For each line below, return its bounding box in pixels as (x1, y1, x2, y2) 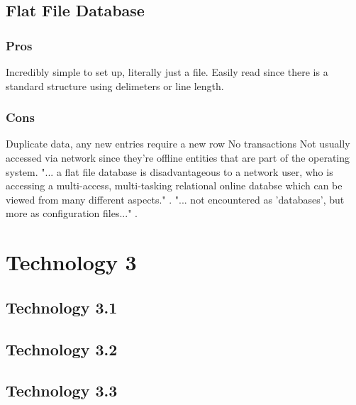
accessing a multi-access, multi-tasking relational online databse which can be (6, 178, 343, 193)
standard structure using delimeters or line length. (6, 78, 224, 93)
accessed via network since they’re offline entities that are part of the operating (6, 150, 350, 165)
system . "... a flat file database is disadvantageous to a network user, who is (6, 164, 333, 179)
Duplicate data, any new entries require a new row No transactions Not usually (6, 136, 350, 151)
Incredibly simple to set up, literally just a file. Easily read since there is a (6, 65, 328, 79)
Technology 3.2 (6, 338, 118, 360)
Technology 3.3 (6, 379, 118, 401)
